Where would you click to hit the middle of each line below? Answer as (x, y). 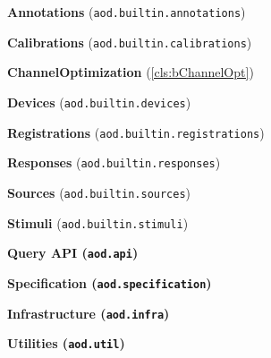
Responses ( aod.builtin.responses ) (114, 162)
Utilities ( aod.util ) (66, 343)
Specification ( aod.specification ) (110, 282)
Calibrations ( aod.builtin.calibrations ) (130, 42)
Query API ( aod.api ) (73, 253)
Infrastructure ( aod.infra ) (89, 313)
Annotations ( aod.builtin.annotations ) (127, 12)
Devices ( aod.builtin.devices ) (99, 102)
